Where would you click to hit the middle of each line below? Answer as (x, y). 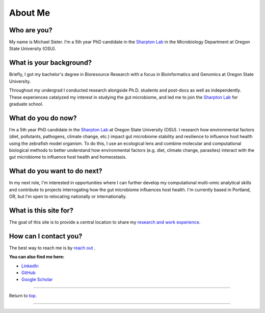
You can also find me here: (37, 257)
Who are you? (31, 30)
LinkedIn (30, 266)
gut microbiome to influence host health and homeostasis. (68, 157)
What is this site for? (41, 210)
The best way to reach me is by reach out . (52, 248)
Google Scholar (37, 280)
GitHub (28, 273)
